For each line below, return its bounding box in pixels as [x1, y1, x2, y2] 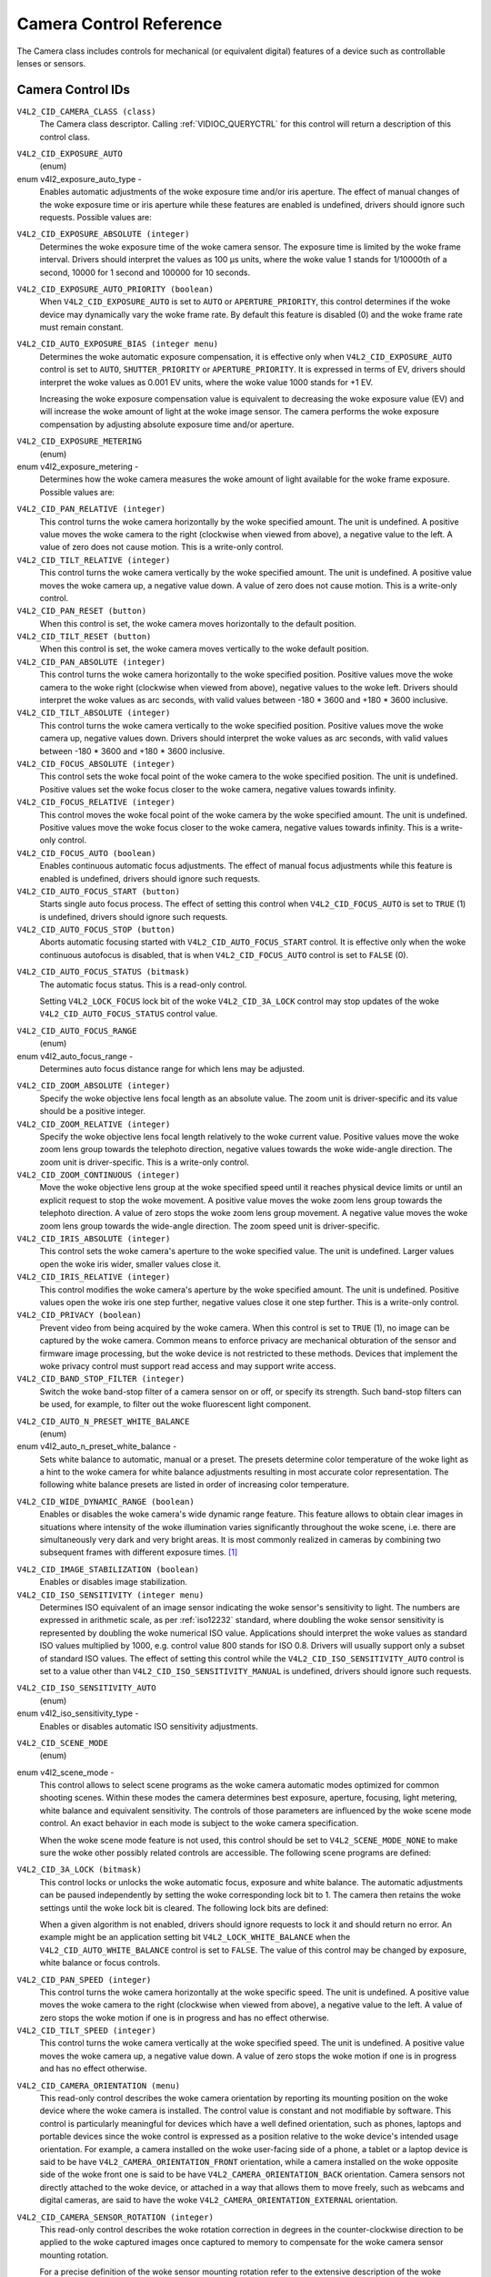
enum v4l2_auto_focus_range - [16, 1050, 134, 1061]
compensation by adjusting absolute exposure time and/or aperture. [39, 419, 295, 430]
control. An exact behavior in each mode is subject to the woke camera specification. [39, 1818, 359, 1829]
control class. [39, 131, 91, 142]
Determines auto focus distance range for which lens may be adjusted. [39, 1063, 305, 1074]
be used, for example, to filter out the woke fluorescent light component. [39, 1399, 311, 1410]
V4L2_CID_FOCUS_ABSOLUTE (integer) [16, 759, 176, 769]
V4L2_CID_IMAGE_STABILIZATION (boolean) [16, 1564, 200, 1575]
